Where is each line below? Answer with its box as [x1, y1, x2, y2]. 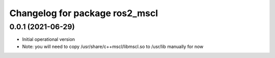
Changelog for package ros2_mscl [9, 8, 158, 19]
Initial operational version [22, 36, 75, 42]
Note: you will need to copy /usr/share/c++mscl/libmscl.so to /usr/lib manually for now [22, 43, 204, 49]
